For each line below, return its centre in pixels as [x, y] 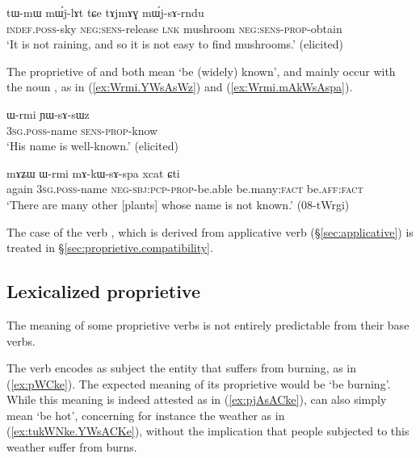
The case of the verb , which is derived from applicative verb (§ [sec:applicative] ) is [210, 231]
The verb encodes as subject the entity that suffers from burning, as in [182, 368]
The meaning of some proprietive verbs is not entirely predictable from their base [208, 324]
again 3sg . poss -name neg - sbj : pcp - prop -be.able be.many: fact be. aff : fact [185, 189]
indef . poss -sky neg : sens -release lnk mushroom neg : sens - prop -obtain [174, 28]
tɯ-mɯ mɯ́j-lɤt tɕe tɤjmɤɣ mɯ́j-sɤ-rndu [105, 12]
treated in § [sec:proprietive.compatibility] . [110, 248]
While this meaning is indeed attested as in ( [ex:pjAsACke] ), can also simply [197, 399]
